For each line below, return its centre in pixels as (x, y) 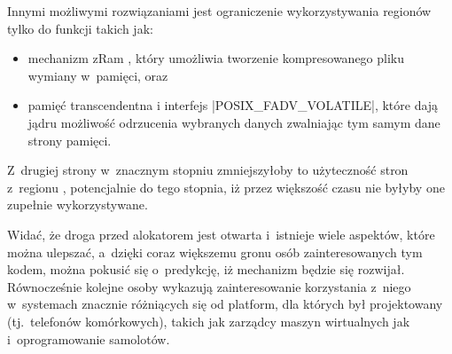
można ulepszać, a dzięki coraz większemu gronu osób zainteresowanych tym (215, 252)
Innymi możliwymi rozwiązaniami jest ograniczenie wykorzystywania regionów (219, 11)
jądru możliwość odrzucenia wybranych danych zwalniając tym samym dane (234, 122)
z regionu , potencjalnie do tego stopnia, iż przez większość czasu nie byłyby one (226, 187)
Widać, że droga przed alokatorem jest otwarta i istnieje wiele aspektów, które (221, 234)
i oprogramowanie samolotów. (89, 338)
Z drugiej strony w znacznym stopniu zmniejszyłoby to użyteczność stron (208, 170)
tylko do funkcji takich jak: (80, 28)
